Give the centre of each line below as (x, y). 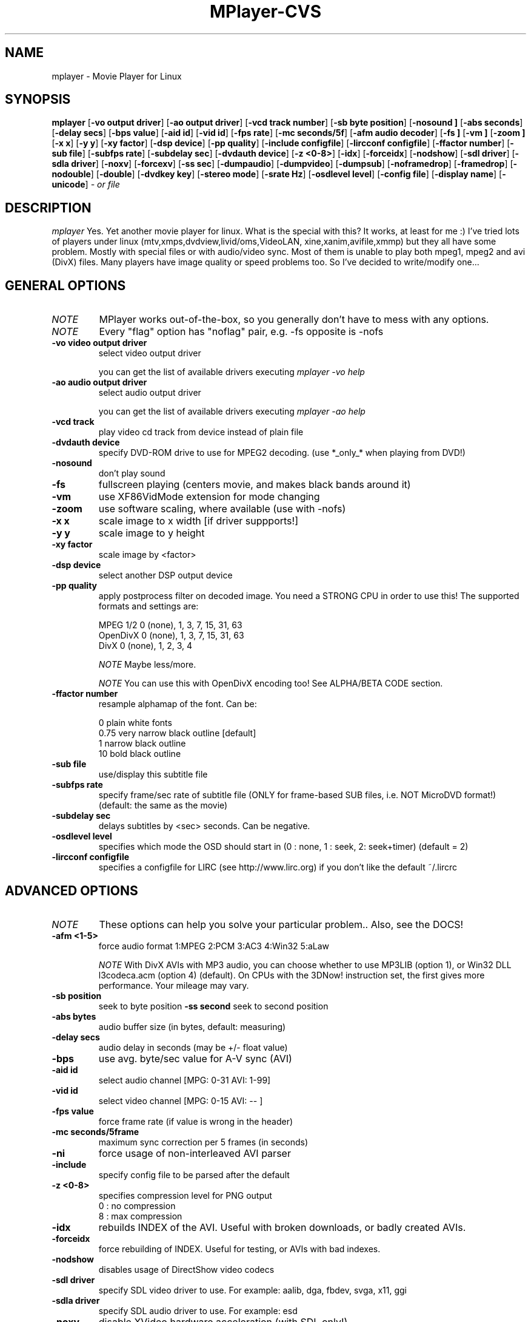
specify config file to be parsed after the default (194, 1175)
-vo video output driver (99, 343)
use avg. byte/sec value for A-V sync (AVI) (195, 1058)
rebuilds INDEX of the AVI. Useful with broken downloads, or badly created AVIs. (282, 1227)
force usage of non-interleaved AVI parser (195, 1153)
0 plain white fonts (135, 723)
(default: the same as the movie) (163, 805)
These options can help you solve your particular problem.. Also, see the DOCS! (281, 924)
